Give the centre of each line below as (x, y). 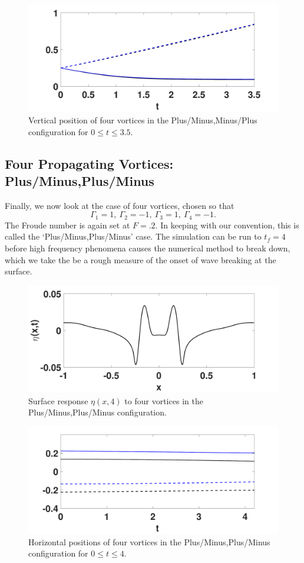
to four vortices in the (164, 400)
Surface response (58, 400)
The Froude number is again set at (67, 225)
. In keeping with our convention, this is (227, 225)
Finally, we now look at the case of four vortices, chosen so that (120, 205)
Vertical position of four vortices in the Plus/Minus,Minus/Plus (143, 120)
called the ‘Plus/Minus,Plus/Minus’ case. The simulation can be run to (133, 236)
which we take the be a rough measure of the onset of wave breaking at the (141, 259)
